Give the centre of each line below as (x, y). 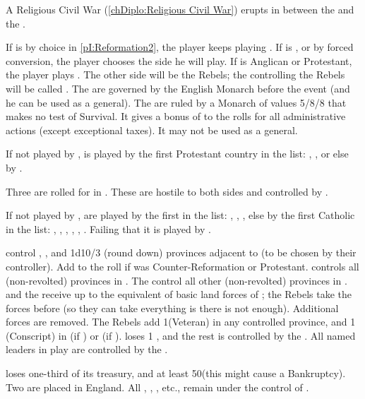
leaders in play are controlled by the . (87, 349)
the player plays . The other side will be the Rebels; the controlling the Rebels (175, 75)
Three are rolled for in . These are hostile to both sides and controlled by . (167, 191)
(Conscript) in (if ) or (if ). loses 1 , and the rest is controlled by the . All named (181, 335)
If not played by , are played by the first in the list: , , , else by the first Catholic (180, 215)
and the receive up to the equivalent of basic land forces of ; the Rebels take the (179, 294)
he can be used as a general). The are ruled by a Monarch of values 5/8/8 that (176, 102)
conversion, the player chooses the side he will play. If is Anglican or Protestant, (179, 60)
